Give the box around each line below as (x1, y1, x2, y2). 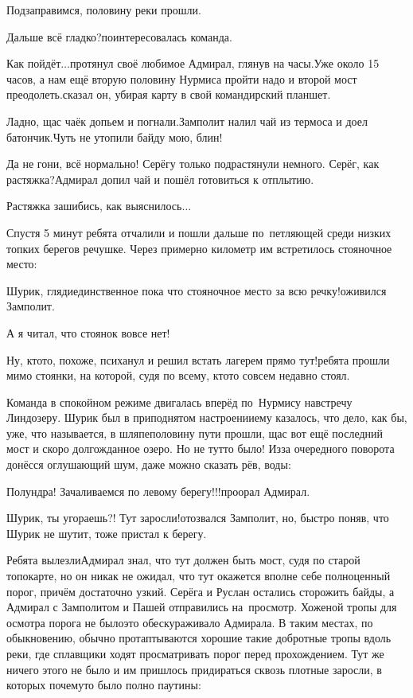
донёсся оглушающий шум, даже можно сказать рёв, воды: (6, 456, 291, 473)
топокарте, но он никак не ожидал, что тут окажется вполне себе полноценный (6, 567, 391, 584)
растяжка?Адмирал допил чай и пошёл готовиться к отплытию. (6, 170, 314, 187)
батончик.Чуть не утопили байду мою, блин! (6, 128, 223, 145)
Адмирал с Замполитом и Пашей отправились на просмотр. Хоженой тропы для (6, 599, 397, 615)
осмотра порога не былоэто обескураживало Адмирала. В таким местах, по (6, 614, 373, 630)
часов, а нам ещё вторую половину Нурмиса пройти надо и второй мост (6, 70, 357, 87)
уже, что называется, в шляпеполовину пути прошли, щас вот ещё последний (6, 424, 384, 441)
